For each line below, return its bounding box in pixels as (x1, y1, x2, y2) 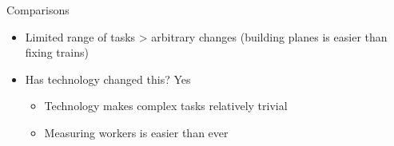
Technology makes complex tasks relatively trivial (44, 97, 288, 114)
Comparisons (6, 2, 70, 18)
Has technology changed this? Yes (25, 70, 191, 87)
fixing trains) (25, 44, 89, 61)
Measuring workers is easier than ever (44, 124, 229, 140)
